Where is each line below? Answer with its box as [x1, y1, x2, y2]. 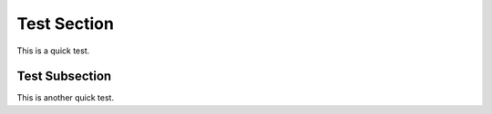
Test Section [16, 14, 114, 33]
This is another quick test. [16, 92, 114, 103]
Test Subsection [16, 69, 112, 84]
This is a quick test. [16, 45, 90, 56]
